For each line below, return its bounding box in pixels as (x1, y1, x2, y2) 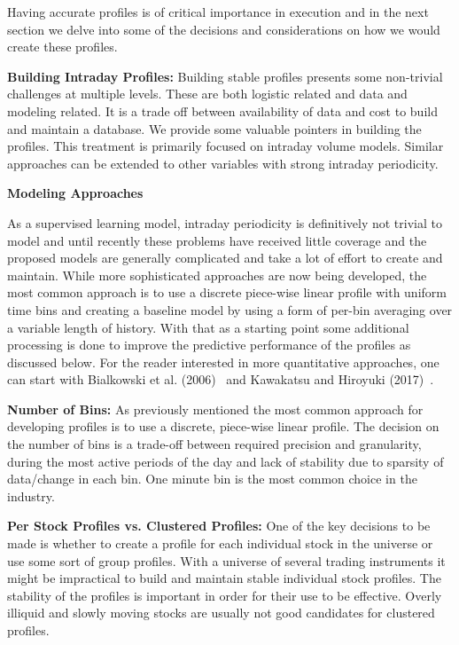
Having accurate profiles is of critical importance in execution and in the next (7, 3, 429, 20)
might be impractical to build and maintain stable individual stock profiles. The (7, 569, 441, 587)
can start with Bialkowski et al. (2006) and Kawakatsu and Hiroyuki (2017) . (7, 370, 434, 389)
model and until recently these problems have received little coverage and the (7, 231, 427, 249)
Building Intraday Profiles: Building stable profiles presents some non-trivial (7, 67, 443, 85)
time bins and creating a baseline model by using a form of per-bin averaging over (7, 300, 453, 319)
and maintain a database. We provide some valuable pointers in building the (7, 119, 422, 138)
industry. (7, 486, 55, 505)
